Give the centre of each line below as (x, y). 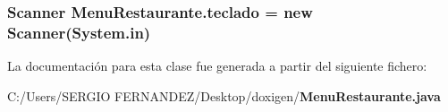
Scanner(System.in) (79, 32)
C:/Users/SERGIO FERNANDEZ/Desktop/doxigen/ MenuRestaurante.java (224, 95)
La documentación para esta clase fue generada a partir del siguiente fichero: (217, 66)
